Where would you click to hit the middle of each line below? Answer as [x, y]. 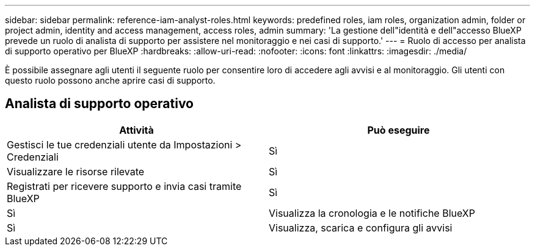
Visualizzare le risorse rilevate [76, 171]
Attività [136, 130]
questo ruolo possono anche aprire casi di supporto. [110, 80]
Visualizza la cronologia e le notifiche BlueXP [372, 213]
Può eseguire [399, 130]
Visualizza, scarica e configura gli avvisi [361, 227]
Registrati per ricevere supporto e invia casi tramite [124, 186]
